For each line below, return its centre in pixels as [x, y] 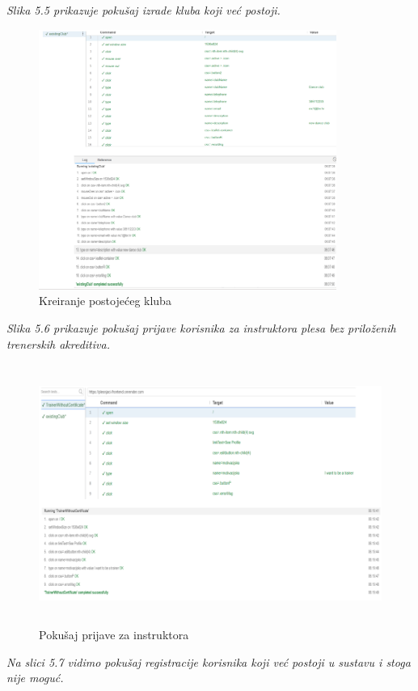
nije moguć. [35, 678]
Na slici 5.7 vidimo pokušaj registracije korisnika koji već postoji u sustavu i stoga [209, 661]
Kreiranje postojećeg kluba [105, 301]
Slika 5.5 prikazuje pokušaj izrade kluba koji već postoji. [144, 10]
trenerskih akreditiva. [58, 343]
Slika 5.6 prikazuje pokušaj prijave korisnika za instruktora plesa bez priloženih [201, 328]
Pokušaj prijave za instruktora [114, 635]
